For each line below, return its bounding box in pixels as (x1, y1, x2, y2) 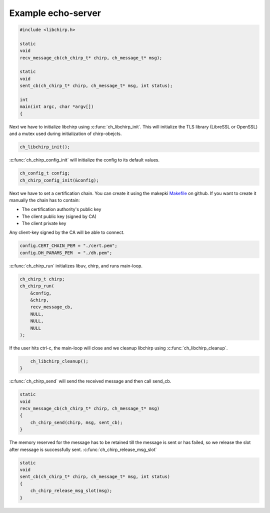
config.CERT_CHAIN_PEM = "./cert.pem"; (19, 243, 117, 248)
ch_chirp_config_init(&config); (19, 177, 99, 183)
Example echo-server (9, 7, 101, 18)
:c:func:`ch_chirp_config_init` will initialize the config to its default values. (9, 157, 160, 163)
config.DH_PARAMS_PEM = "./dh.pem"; (19, 250, 112, 255)
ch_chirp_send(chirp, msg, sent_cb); (30, 419, 123, 425)
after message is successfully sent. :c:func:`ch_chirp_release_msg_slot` (9, 446, 157, 452)
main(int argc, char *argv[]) (19, 104, 94, 109)
